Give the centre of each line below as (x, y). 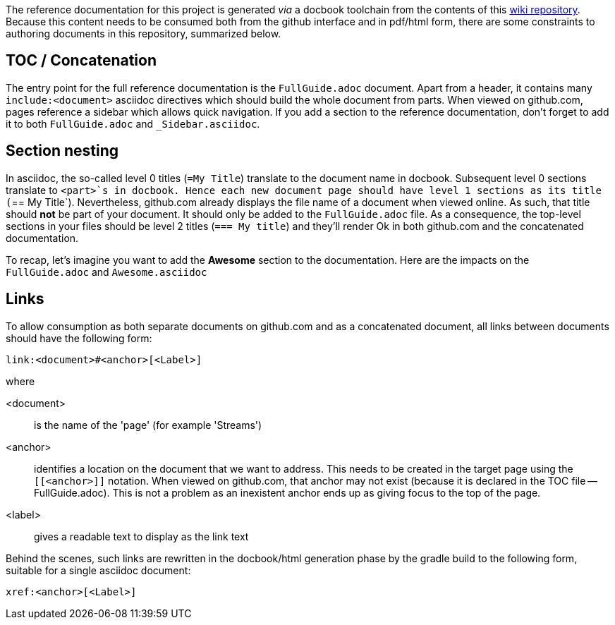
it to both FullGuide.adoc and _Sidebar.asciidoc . (133, 123)
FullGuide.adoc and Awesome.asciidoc (106, 272)
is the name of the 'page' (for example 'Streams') (148, 425)
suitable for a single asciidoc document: (98, 570)
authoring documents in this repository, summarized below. (144, 34)
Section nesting (62, 151)
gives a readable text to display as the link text (141, 536)
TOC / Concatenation (81, 61)
